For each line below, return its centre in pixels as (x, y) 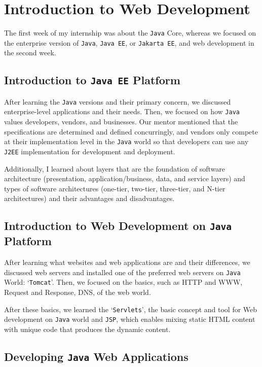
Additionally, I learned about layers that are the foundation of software (115, 168)
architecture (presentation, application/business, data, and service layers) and (125, 178)
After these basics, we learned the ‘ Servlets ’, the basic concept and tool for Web (131, 309)
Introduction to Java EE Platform (92, 80)
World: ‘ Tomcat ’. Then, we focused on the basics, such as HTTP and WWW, (123, 282)
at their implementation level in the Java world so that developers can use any (126, 141)
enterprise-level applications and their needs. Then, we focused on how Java (122, 111)
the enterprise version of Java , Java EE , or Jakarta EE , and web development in (129, 42)
